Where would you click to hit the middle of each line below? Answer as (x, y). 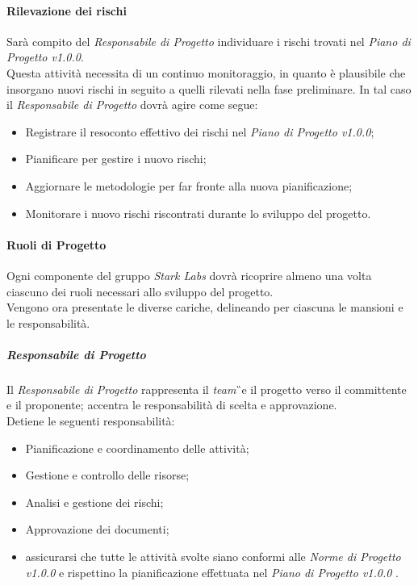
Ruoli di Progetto (56, 244)
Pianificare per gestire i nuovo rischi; (116, 159)
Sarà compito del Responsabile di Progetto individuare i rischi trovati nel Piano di (209, 41)
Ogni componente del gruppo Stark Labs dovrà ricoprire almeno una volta (189, 275)
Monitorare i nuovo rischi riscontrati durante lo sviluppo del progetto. (198, 213)
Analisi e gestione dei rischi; (94, 502)
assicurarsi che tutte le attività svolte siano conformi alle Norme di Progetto (213, 557)
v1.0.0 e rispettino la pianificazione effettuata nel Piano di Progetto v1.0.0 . (212, 572)
